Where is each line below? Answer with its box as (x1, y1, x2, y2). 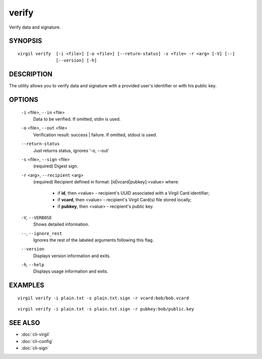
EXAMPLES (9, 281, 45, 290)
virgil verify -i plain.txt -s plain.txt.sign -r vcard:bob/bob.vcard (17, 295, 189, 301)
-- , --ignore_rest (21, 230, 63, 236)
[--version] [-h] (56, 58, 97, 63)
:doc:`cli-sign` (21, 345, 49, 351)
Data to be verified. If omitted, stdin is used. (33, 116, 121, 122)
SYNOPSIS (9, 37, 42, 45)
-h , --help (21, 262, 45, 268)
